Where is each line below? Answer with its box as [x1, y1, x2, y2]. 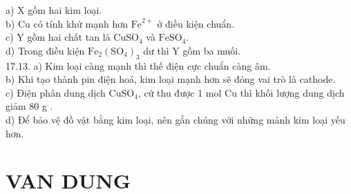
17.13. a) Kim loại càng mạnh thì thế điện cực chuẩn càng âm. [6, 58, 271, 72]
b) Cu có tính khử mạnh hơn [6, 16, 128, 30]
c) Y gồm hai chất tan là [6, 30, 111, 44]
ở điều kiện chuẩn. [157, 16, 235, 30]
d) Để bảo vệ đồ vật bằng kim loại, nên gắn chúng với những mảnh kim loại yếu [6, 112, 345, 126]
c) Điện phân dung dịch [6, 85, 106, 99]
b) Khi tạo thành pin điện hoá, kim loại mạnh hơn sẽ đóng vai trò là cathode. [6, 72, 336, 86]
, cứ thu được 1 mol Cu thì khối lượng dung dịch [137, 85, 345, 99]
